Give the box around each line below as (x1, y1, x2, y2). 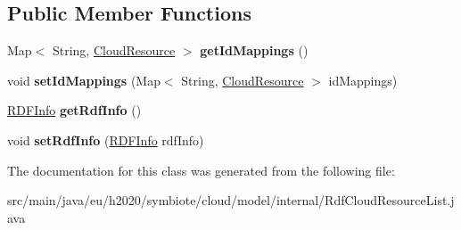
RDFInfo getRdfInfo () (7, 101, 142, 119)
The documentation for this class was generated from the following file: (7, 160, 395, 179)
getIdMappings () (200, 41, 309, 60)
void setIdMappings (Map (7, 70, 161, 89)
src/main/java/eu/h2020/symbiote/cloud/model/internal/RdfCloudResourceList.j (7, 191, 455, 209)
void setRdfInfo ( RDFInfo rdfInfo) (7, 130, 204, 149)
